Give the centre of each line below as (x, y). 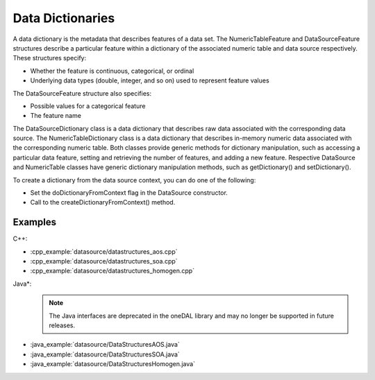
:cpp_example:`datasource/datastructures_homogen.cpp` (112, 271)
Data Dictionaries (64, 18)
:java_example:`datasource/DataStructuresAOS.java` (105, 345)
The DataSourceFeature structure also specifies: (82, 93)
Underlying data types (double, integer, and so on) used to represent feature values (150, 80)
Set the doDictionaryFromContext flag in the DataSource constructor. (129, 193)
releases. (62, 325)
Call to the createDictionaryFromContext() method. (103, 202)
